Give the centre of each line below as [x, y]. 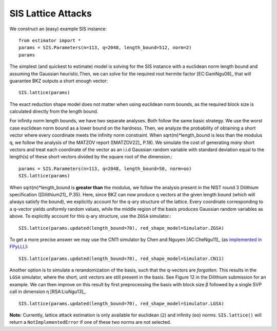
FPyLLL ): [19, 247]
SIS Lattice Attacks [51, 13]
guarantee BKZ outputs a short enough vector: [58, 81]
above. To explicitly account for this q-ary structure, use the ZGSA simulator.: [90, 216]
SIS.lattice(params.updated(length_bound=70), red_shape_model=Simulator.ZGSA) [121, 228]
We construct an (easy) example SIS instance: [58, 29]
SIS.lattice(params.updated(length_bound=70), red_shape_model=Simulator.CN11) [121, 259]
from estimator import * [50, 40]
